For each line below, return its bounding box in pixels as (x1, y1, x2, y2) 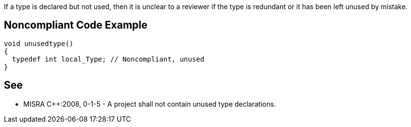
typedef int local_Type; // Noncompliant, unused (12, 55, 205, 63)
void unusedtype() (4, 39, 74, 48)
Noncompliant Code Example (4, 19, 148, 32)
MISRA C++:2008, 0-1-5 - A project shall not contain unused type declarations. (23, 99, 276, 108)
